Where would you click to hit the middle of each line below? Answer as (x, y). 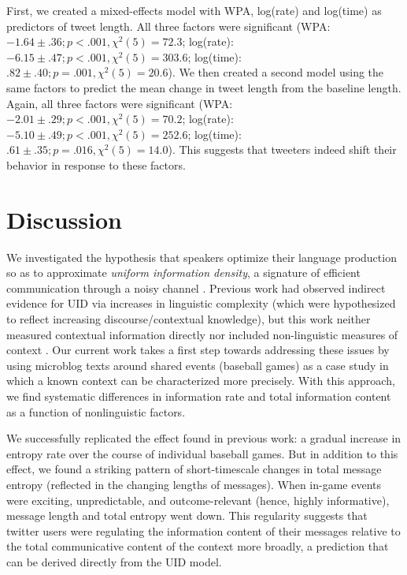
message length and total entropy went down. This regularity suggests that (187, 515)
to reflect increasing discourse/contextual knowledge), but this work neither (189, 319)
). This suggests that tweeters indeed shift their (282, 149)
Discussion (64, 219)
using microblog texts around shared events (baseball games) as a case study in (198, 365)
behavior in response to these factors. (96, 164)
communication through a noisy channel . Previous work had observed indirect (196, 287)
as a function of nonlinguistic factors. (96, 411)
